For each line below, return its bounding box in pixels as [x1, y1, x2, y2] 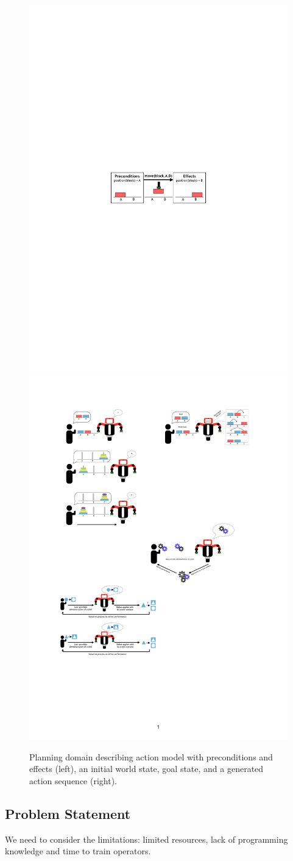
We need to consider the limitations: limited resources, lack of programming [5, 832, 288, 845]
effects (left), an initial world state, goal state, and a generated [29, 762, 264, 775]
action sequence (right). [29, 774, 118, 787]
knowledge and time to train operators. [5, 845, 151, 857]
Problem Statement [5, 804, 131, 823]
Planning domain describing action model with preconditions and [29, 750, 273, 763]
